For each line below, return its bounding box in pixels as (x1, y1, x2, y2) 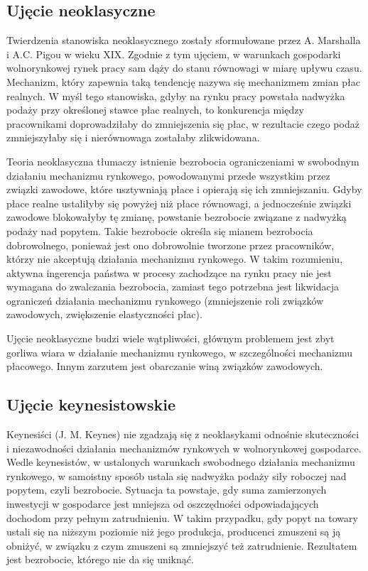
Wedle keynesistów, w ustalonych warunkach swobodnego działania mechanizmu (6, 455, 355, 469)
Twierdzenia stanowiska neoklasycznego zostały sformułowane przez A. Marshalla (6, 33, 361, 48)
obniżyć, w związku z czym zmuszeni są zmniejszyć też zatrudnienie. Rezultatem (6, 538, 357, 553)
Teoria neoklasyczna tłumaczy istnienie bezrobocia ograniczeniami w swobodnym (6, 153, 359, 168)
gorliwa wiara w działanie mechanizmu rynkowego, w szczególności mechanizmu (6, 344, 353, 359)
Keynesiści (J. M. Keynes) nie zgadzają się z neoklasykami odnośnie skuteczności (6, 427, 359, 442)
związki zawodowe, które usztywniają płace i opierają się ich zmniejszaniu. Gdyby (6, 182, 362, 197)
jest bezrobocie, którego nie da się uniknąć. (6, 552, 194, 567)
